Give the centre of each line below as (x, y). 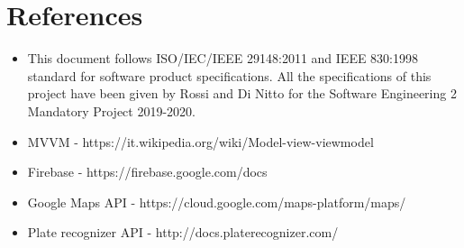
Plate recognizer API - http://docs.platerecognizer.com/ (183, 232)
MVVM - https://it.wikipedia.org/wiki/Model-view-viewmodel (200, 141)
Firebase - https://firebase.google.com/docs (147, 172)
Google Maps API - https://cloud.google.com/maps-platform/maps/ (217, 202)
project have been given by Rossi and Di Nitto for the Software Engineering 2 (242, 93)
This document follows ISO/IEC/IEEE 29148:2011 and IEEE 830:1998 (223, 58)
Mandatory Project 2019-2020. (111, 110)
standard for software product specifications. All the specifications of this (229, 75)
